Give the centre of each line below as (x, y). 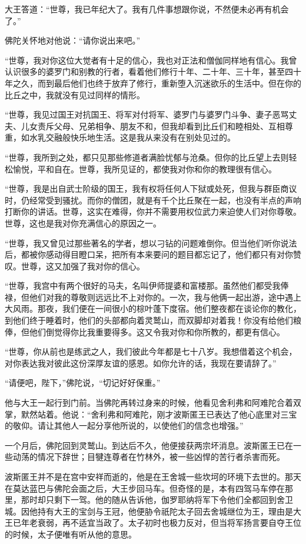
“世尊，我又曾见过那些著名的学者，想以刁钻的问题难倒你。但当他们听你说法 (151, 243)
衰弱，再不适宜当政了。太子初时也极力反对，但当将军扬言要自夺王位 (169, 523)
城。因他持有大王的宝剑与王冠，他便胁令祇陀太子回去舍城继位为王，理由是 (149, 511)
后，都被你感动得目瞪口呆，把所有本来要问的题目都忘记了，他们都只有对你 (149, 254)
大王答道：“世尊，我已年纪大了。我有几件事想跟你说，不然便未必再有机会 (147, 9)
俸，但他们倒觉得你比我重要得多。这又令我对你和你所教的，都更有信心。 (145, 331)
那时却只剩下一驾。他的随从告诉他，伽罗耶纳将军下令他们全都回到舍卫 (157, 500)
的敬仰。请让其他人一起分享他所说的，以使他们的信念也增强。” (124, 425)
